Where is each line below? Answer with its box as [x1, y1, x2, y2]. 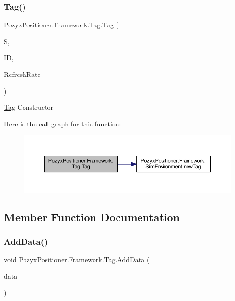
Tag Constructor [4, 102, 53, 112]
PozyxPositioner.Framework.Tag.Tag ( [4, 20, 119, 30]
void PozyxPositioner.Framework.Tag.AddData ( [4, 254, 150, 264]
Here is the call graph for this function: [4, 118, 121, 128]
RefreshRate [4, 69, 41, 79]
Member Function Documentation [4, 209, 180, 225]
